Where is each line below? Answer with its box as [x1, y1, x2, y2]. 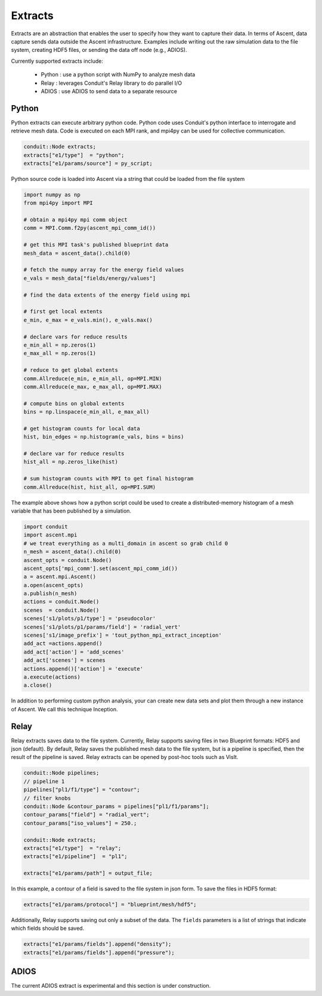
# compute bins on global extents [23, 400, 125, 407]
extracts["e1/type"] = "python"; [23, 152, 125, 158]
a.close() [23, 682, 52, 689]
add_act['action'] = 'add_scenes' [23, 648, 125, 655]
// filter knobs [23, 794, 72, 801]
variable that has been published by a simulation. [11, 507, 131, 514]
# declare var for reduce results [23, 451, 125, 457]
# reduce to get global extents [23, 367, 119, 374]
